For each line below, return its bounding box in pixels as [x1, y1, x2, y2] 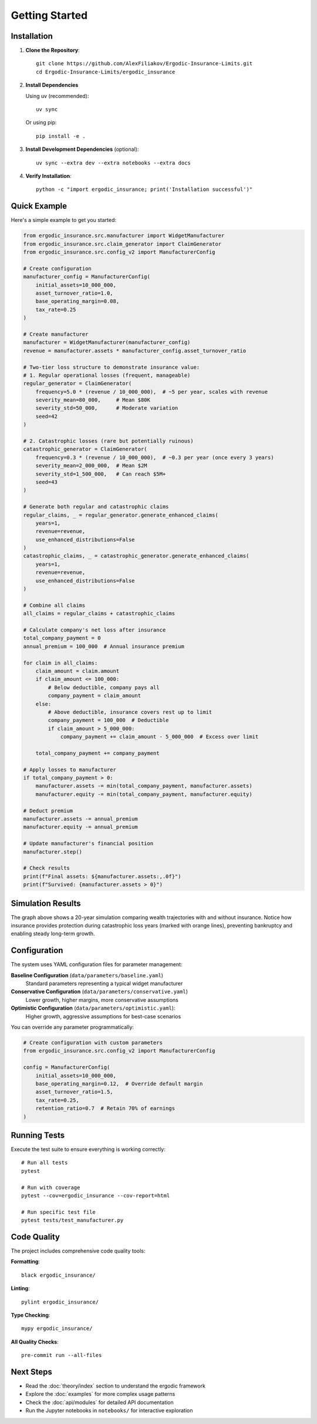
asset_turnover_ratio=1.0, [35, 289, 114, 296]
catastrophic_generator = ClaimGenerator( [23, 446, 147, 453]
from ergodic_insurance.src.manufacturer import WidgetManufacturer [23, 232, 225, 239]
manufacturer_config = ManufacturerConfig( [23, 274, 151, 280]
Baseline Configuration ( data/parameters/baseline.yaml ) [11, 971, 164, 978]
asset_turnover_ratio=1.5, [35, 1089, 114, 1095]
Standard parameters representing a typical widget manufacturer [25, 980, 183, 987]
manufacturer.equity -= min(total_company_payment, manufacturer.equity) [35, 791, 252, 798]
